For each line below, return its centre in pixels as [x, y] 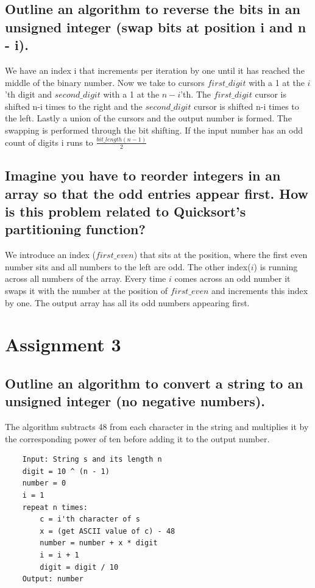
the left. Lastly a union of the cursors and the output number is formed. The [148, 118]
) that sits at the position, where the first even [221, 255]
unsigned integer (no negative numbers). [135, 401]
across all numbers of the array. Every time [86, 278]
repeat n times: [55, 507]
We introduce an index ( [51, 255]
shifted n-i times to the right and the [74, 106]
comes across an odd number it [232, 278]
